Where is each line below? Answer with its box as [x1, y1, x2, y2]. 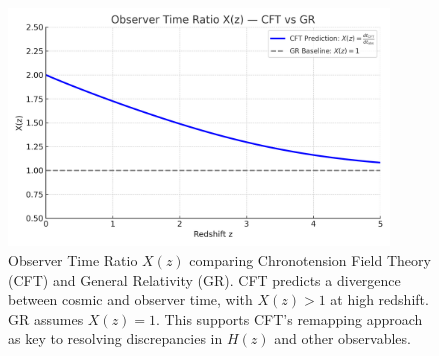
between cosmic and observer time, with [8, 289, 253, 310]
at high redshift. [330, 289, 429, 310]
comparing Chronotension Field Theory [189, 250, 431, 271]
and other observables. [274, 328, 411, 349]
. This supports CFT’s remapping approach [156, 308, 423, 329]
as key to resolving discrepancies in [8, 328, 223, 349]
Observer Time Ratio [8, 250, 138, 271]
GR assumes [8, 308, 84, 329]
